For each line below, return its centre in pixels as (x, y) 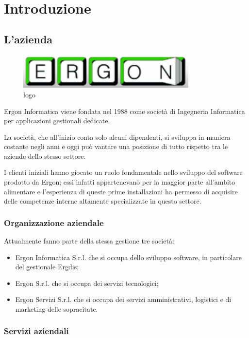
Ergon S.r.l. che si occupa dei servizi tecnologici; (87, 283)
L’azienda (28, 39)
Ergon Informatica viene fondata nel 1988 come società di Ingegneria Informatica (124, 111)
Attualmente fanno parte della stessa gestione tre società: (89, 241)
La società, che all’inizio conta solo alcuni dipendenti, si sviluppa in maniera (117, 137)
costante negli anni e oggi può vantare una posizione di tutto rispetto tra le (116, 146)
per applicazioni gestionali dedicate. (57, 121)
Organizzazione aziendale (54, 222)
